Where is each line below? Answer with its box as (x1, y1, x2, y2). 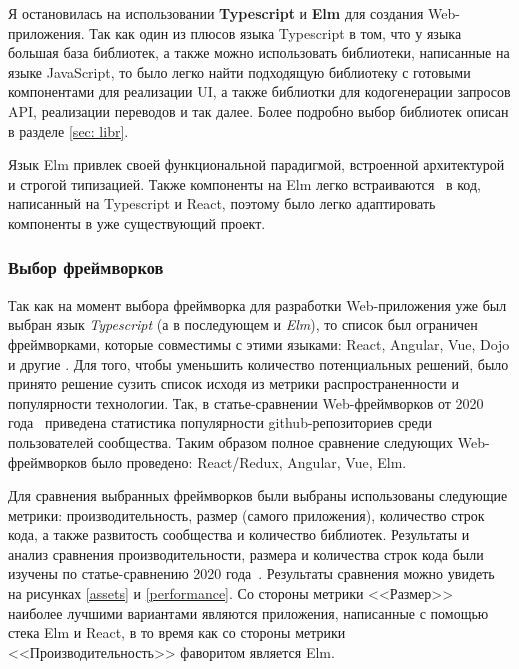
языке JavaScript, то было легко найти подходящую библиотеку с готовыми (8, 61, 471, 82)
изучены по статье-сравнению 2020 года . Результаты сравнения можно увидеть (8, 563, 495, 584)
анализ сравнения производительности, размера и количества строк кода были (8, 543, 484, 564)
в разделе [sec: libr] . (8, 120, 129, 141)
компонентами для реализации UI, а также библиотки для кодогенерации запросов (8, 81, 511, 102)
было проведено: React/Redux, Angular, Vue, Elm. (91, 451, 407, 472)
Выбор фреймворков (8, 255, 164, 280)
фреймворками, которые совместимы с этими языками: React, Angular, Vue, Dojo (8, 333, 510, 354)
